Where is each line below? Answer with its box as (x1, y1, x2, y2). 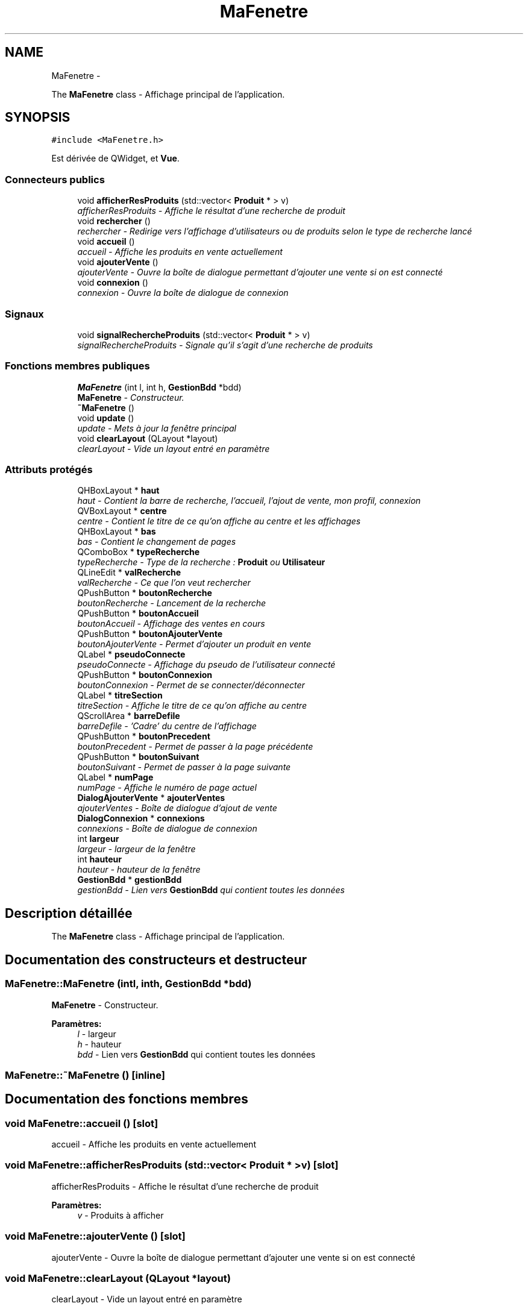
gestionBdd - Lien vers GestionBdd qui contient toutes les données (77, 885, 345, 896)
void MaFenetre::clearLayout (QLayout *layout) (5, 1272, 231, 1284)
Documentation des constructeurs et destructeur (5, 952, 307, 967)
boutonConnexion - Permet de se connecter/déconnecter (77, 680, 305, 691)
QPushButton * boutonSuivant (77, 752, 200, 762)
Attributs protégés (5, 463, 93, 476)
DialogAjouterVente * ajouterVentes (77, 793, 225, 803)
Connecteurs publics (5, 173, 105, 186)
